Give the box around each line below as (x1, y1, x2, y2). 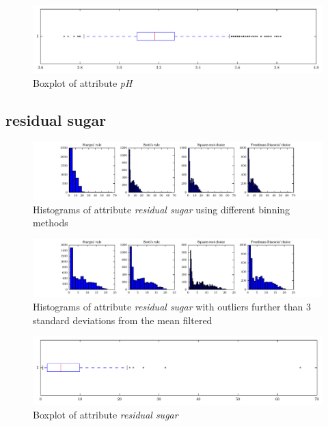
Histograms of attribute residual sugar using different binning (33, 202, 290, 216)
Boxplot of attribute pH (33, 75, 133, 90)
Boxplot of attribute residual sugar (33, 407, 178, 421)
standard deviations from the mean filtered (33, 312, 213, 327)
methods (33, 215, 68, 230)
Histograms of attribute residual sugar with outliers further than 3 (33, 299, 311, 314)
